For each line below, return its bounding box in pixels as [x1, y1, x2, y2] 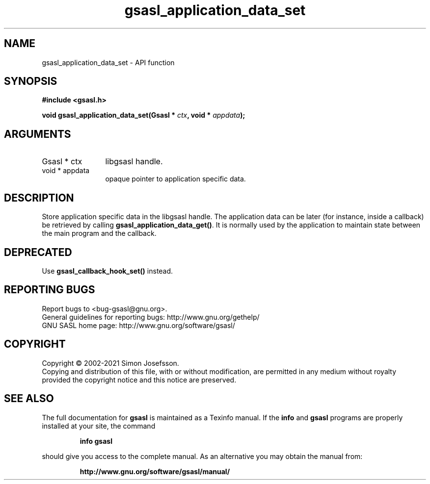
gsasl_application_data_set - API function [42, 58, 175, 67]
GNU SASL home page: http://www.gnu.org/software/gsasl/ [42, 321, 235, 330]
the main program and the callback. [42, 229, 157, 238]
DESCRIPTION [4, 191, 74, 204]
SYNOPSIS [4, 75, 57, 88]
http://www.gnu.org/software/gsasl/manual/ [80, 467, 230, 476]
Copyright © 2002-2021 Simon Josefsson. [42, 358, 179, 367]
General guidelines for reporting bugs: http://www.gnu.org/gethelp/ [42, 312, 260, 321]
